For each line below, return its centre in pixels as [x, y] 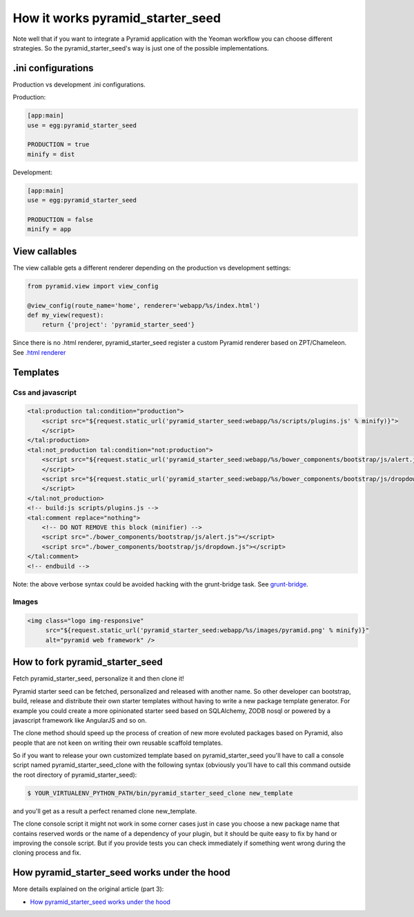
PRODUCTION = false [60, 219]
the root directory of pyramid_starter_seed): [75, 775]
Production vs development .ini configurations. [79, 84]
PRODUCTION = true [58, 145]
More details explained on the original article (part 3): [88, 889]
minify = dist [51, 154]
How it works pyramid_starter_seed [117, 18]
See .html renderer [39, 352]
